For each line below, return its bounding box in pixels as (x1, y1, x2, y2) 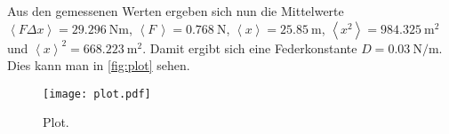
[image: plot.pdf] (43, 87, 151, 100)
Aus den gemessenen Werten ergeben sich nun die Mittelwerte (7, 2, 344, 20)
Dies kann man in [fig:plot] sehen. (7, 56, 190, 75)
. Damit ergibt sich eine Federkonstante (142, 38, 357, 57)
